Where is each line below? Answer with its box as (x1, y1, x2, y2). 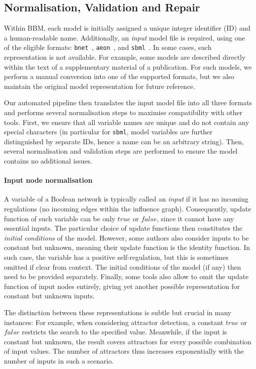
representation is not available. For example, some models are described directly (4, 52, 246, 62)
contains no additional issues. (4, 156, 92, 166)
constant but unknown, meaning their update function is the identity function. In (4, 242, 250, 252)
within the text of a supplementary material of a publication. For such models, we (4, 61, 252, 72)
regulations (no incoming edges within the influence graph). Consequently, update (4, 204, 251, 214)
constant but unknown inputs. (4, 290, 95, 301)
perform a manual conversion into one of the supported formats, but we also (4, 71, 234, 82)
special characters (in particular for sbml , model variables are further (4, 126, 213, 137)
